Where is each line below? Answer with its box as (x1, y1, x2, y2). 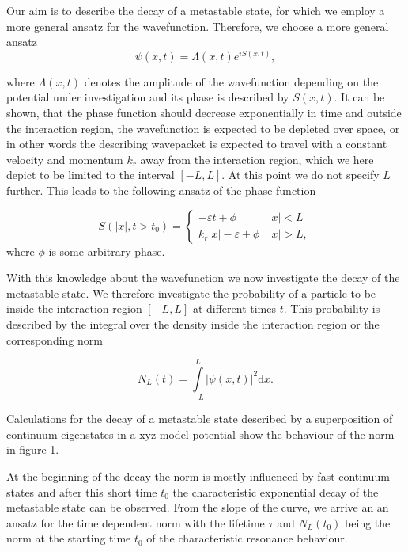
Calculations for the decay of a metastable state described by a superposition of (6, 410, 393, 427)
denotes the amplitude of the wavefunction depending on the (84, 73, 379, 89)
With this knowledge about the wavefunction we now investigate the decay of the (6, 269, 400, 286)
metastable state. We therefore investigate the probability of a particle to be (6, 284, 376, 301)
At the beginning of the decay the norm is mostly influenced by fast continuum (6, 468, 390, 485)
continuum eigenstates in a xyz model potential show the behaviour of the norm (6, 425, 395, 442)
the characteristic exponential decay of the (172, 483, 379, 500)
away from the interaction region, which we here (140, 150, 374, 167)
